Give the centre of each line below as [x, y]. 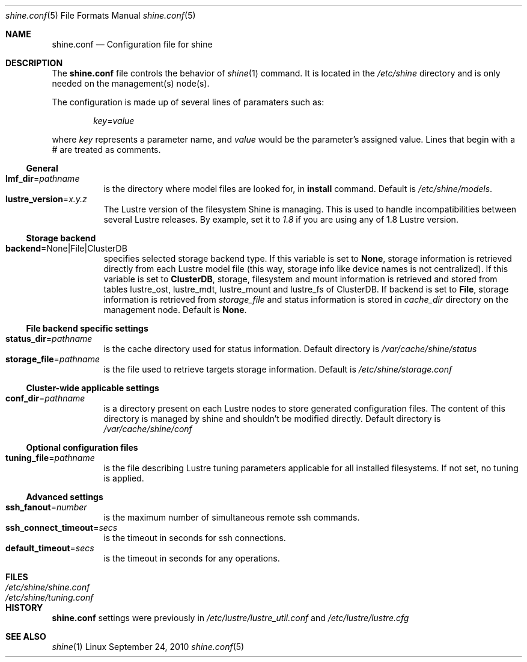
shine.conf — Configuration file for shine [132, 44]
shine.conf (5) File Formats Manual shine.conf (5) [101, 15]
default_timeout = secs [50, 548]
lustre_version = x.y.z [46, 199]
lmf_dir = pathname [43, 178]
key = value [114, 121]
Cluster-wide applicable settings [93, 388]
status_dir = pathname [49, 339]
